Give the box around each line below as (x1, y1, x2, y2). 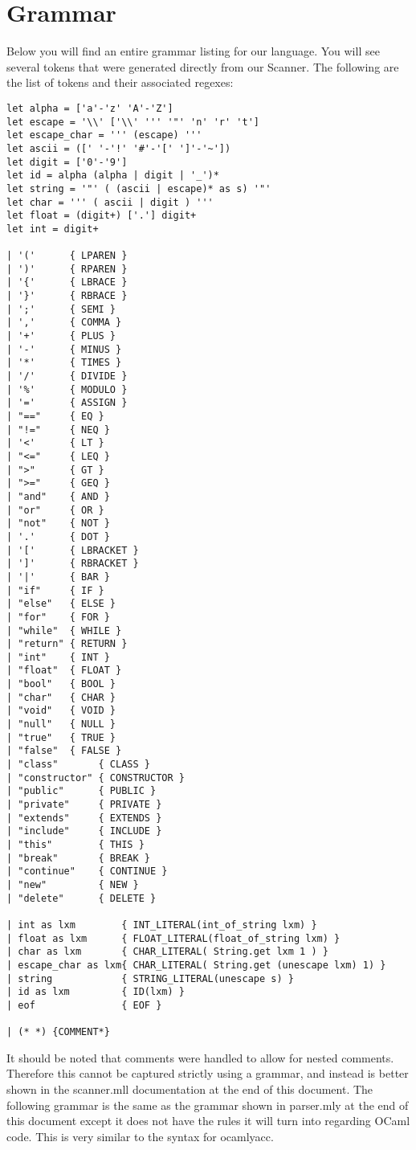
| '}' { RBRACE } (6, 290, 128, 302)
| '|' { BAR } (6, 571, 110, 583)
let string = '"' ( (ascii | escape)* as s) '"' (6, 182, 271, 194)
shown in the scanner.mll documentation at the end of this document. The (6, 1081, 373, 1098)
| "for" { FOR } (6, 611, 110, 623)
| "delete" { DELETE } (6, 892, 157, 904)
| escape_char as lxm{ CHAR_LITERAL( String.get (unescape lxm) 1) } (6, 959, 386, 971)
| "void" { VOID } (6, 705, 116, 717)
